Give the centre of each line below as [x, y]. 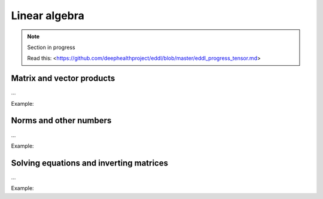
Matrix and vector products [63, 79]
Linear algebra [48, 16]
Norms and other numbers [61, 120]
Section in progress [51, 47]
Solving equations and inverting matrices [90, 163]
